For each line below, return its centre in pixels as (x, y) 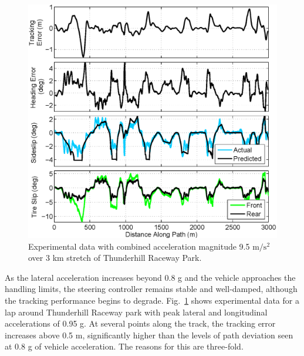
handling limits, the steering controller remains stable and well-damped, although (151, 289)
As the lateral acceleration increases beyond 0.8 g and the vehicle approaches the (150, 277)
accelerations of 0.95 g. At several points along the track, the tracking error (140, 323)
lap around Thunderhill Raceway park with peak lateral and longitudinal (136, 312)
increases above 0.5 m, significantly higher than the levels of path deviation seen (149, 335)
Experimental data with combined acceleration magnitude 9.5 (139, 246)
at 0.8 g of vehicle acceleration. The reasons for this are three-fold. (124, 346)
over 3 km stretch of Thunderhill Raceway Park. (115, 258)
